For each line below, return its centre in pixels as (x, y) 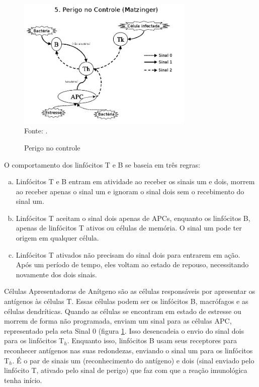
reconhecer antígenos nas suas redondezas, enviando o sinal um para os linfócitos (128, 350)
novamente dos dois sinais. (56, 274)
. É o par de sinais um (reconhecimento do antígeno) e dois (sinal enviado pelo (133, 360)
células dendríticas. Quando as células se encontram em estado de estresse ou (123, 311)
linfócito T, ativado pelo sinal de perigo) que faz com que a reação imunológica (126, 370)
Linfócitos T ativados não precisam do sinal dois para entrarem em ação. (128, 254)
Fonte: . (36, 131)
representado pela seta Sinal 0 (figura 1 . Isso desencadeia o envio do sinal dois (124, 330)
